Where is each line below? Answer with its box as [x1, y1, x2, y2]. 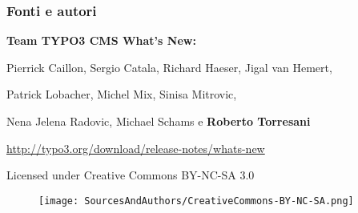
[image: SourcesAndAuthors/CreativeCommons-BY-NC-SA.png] [38, 195, 354, 207]
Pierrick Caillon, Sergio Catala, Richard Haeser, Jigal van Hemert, [6, 58, 332, 75]
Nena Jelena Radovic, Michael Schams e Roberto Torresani [6, 113, 311, 129]
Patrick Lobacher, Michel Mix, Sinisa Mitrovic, [6, 86, 237, 102]
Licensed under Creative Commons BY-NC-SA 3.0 [6, 167, 255, 183]
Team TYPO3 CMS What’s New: [6, 32, 196, 49]
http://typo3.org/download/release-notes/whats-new [6, 139, 265, 156]
